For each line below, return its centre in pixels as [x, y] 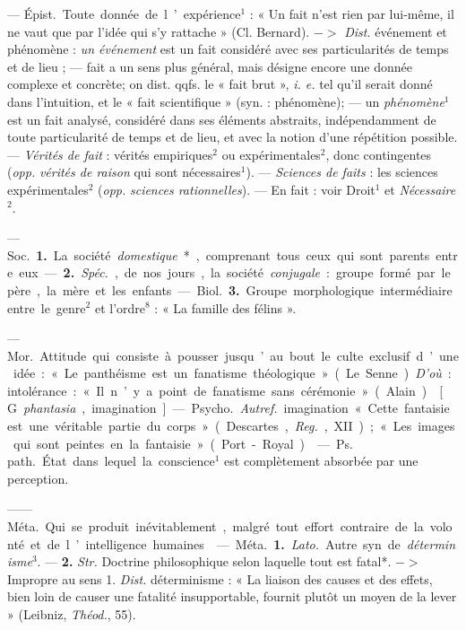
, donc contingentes [379, 154]
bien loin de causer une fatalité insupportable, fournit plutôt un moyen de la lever [232, 596]
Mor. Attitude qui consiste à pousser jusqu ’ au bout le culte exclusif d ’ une [233, 355]
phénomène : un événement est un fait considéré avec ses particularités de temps [228, 49]
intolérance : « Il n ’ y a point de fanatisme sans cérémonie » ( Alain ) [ [225, 390]
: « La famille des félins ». [225, 307]
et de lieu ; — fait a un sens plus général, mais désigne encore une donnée [210, 66]
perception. [38, 478]
